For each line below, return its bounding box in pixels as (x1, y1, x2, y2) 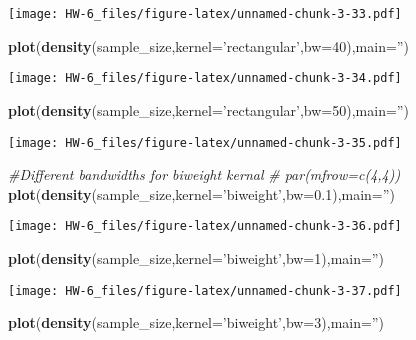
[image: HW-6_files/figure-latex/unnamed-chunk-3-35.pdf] (8, 135, 402, 150)
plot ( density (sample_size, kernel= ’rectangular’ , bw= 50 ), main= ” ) (8, 99, 409, 120)
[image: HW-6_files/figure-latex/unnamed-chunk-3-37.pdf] (8, 283, 402, 298)
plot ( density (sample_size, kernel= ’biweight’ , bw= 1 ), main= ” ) (8, 248, 384, 268)
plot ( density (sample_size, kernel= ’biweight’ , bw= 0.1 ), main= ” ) (8, 183, 395, 204)
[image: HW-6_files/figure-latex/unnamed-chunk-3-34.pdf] (8, 71, 402, 86)
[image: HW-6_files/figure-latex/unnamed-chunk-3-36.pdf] (8, 219, 402, 234)
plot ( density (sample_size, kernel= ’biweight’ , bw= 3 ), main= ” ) (8, 312, 384, 333)
